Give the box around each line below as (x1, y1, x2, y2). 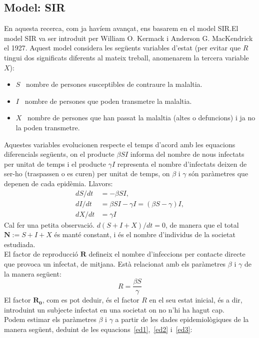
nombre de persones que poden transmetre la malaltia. (24, 95, 192, 106)
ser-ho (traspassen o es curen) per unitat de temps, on (4, 168, 170, 179)
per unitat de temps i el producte (4, 158, 106, 169)
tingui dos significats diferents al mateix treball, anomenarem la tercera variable (4, 52, 249, 62)
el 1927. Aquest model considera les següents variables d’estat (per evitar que (4, 42, 241, 53)
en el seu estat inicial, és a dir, (149, 295, 242, 305)
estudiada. (4, 239, 35, 249)
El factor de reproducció (4, 249, 78, 259)
